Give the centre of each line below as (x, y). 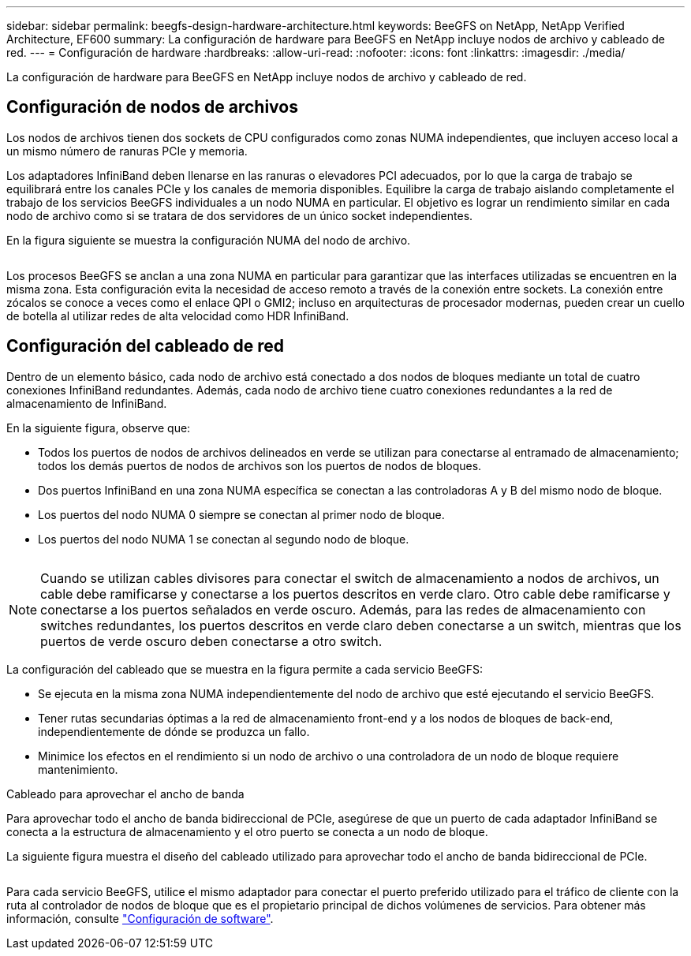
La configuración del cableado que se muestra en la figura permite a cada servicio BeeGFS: (245, 669)
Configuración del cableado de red (146, 346)
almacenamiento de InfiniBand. (87, 403)
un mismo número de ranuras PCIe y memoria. (127, 151)
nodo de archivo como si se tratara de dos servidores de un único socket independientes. (240, 215)
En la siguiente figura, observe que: (99, 428)
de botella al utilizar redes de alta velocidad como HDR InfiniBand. (178, 316)
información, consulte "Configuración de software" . (140, 918)
